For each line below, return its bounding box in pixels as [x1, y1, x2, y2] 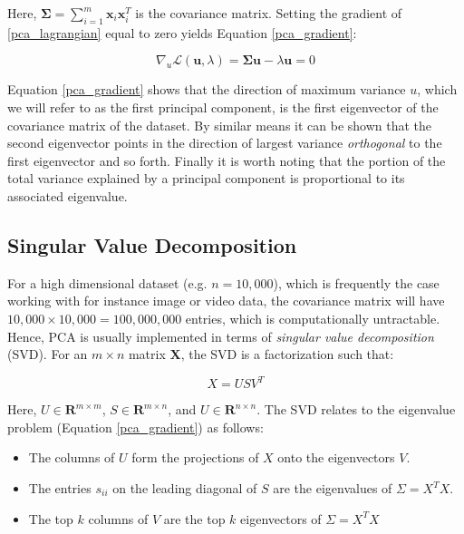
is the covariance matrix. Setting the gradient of [135, 4, 402, 22]
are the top [163, 509, 226, 528]
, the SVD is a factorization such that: [180, 345, 394, 364]
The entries [28, 479, 92, 497]
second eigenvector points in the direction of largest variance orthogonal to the [7, 133, 442, 152]
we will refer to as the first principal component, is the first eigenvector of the [7, 97, 439, 116]
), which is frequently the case [273, 273, 440, 292]
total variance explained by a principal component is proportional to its [7, 169, 405, 188]
